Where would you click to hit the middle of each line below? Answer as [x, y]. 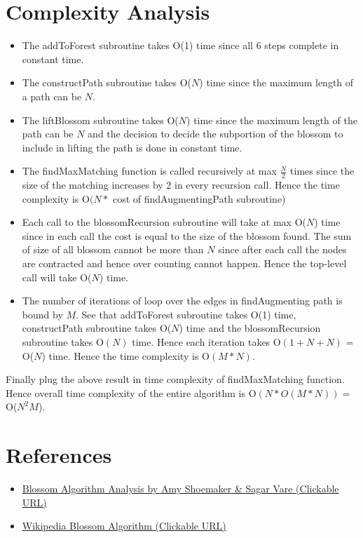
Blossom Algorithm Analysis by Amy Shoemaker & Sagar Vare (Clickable [180, 489]
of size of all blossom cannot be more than [113, 249]
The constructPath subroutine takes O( [107, 82]
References [59, 455]
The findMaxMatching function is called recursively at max [149, 171]
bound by [42, 314]
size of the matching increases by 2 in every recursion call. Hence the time [181, 185]
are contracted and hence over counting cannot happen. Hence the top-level [184, 263]
